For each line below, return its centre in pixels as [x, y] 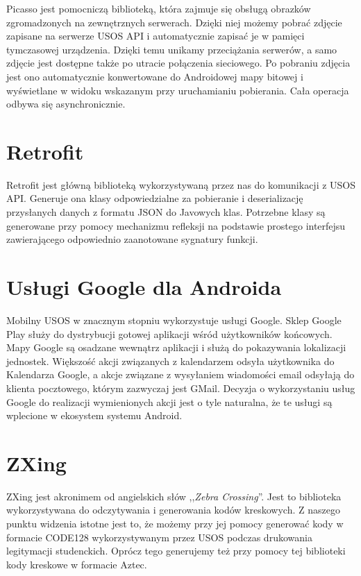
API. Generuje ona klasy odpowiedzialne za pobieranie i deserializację [155, 198]
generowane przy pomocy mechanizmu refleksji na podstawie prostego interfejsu [176, 225]
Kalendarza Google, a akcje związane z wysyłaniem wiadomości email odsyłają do [180, 374]
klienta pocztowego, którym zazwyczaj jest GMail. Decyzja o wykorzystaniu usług [181, 388]
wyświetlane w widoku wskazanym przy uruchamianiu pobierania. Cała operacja [178, 90]
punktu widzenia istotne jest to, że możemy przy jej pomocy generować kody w [175, 524]
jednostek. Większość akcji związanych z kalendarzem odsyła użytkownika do [170, 361]
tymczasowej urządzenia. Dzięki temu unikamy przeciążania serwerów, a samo [172, 49]
